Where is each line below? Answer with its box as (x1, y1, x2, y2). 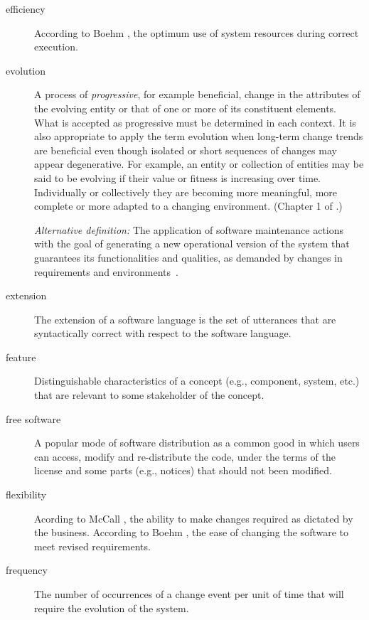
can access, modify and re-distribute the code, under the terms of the (34, 449, 336, 464)
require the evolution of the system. (34, 600, 189, 615)
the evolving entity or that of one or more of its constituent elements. (34, 100, 336, 115)
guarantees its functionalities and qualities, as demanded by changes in (34, 250, 343, 264)
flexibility (6, 487, 47, 502)
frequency (6, 562, 48, 577)
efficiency (6, 1, 46, 16)
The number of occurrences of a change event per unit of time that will (34, 587, 344, 601)
